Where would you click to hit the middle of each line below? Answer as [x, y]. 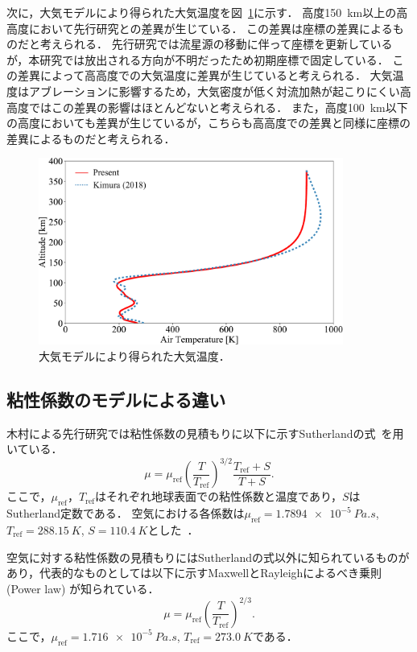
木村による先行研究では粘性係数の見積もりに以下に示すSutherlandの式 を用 [205, 433]
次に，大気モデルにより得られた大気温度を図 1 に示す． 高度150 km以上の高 [207, 12]
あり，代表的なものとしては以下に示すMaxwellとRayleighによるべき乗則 [194, 573]
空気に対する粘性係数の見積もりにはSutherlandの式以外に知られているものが [208, 557]
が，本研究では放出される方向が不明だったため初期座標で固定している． [198, 59]
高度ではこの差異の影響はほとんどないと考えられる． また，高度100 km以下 [207, 107]
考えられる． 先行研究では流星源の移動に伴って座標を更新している [216, 44]
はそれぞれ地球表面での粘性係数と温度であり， [219, 496]
